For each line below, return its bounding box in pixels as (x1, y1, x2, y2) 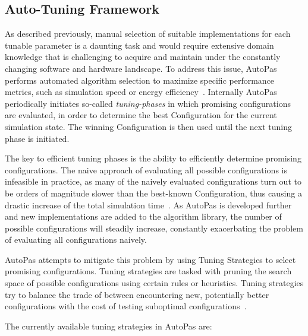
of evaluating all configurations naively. (5, 233, 147, 246)
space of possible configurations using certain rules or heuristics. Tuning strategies (5, 277, 304, 289)
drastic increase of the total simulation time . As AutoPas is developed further (5, 198, 292, 211)
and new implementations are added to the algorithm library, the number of (5, 210, 282, 223)
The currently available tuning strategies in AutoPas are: (5, 319, 212, 332)
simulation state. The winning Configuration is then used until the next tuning (5, 120, 293, 132)
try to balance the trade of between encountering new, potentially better (5, 288, 269, 300)
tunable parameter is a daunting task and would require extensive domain (5, 39, 274, 51)
